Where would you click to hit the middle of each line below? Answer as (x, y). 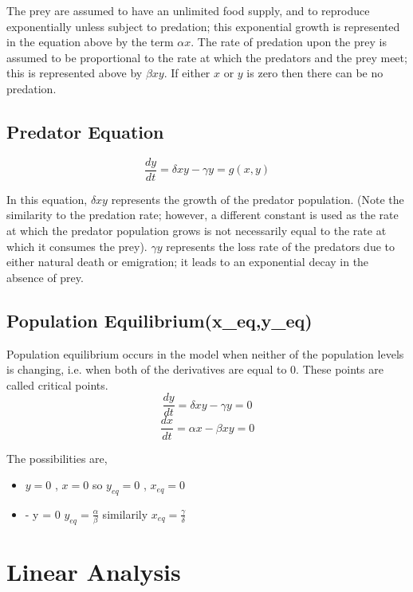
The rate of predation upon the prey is (292, 42)
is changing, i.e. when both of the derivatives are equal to (147, 369)
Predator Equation (85, 131)
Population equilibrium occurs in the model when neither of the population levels (205, 353)
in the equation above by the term (90, 42)
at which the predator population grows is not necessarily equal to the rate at (197, 231)
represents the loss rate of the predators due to (280, 246)
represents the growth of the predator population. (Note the (258, 199)
